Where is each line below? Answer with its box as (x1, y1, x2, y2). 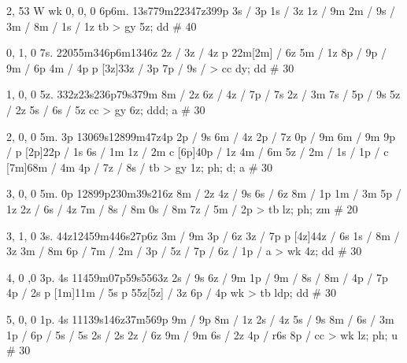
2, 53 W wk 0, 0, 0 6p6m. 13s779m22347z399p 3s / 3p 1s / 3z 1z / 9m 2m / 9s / (6, 2, 396, 18)
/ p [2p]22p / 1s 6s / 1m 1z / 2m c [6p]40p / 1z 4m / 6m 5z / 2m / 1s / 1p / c (6, 143, 389, 160)
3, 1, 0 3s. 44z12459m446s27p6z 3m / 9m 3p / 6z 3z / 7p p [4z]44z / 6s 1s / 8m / (6, 227, 400, 243)
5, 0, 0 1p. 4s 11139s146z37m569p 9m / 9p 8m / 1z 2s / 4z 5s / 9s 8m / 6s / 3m (6, 310, 394, 327)
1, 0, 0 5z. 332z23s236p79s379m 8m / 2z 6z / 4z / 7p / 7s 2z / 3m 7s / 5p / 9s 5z (6, 86, 401, 102)
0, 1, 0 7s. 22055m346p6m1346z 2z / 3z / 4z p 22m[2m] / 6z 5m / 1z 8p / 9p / (6, 44, 387, 61)
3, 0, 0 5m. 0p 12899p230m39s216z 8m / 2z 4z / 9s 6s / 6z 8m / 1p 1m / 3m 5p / (6, 185, 401, 202)
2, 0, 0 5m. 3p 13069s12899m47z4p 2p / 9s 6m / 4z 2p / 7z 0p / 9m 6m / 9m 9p (6, 128, 395, 144)
